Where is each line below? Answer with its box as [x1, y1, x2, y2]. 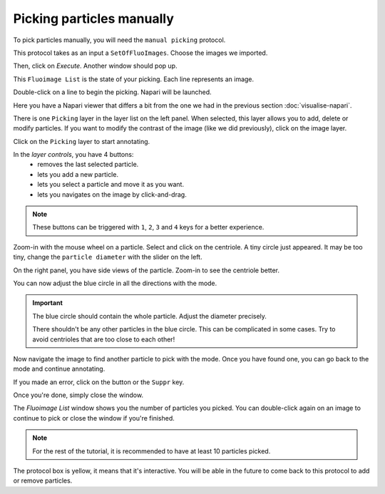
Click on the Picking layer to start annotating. [13, 137, 150, 145]
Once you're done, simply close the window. [13, 391, 144, 399]
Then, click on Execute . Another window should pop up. [13, 61, 178, 71]
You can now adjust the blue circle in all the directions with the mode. [13, 279, 217, 287]
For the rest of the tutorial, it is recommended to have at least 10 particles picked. [32, 446, 271, 456]
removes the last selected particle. [37, 160, 139, 169]
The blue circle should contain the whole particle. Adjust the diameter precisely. [32, 312, 267, 320]
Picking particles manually [13, 11, 175, 26]
